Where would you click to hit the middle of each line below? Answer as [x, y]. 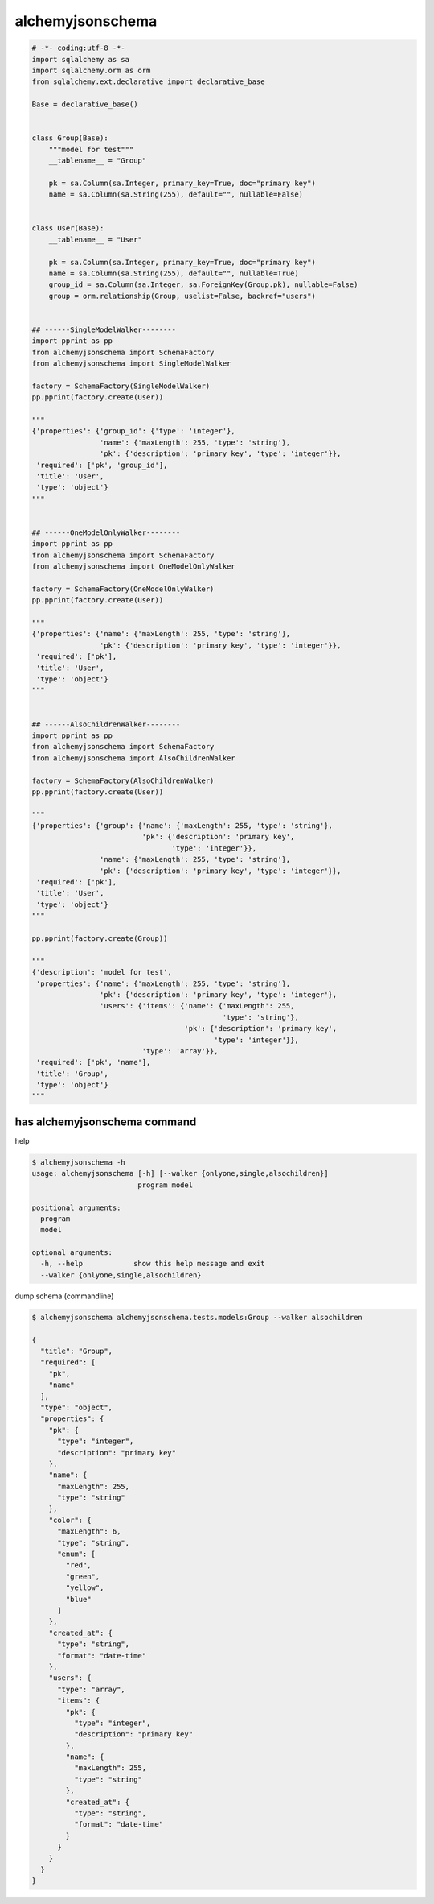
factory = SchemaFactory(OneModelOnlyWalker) [123, 589]
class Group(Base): [70, 138]
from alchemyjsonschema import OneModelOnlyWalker [134, 567]
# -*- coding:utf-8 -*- [79, 48]
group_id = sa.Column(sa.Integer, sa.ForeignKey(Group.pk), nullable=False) [203, 285]
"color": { [70, 1520]
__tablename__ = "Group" [98, 161]
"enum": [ [77, 1554]
